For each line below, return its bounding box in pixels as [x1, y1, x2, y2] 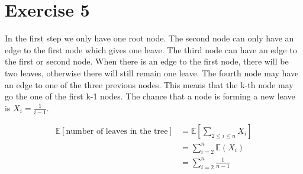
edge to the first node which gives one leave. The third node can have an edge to [5, 43, 297, 56]
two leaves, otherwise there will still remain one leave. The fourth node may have [5, 66, 299, 79]
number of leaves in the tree [66, 127, 168, 136]
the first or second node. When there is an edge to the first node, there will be [5, 55, 289, 67]
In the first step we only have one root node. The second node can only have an [5, 32, 294, 44]
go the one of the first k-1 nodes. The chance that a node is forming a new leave [5, 90, 295, 102]
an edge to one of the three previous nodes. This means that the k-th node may [5, 78, 294, 91]
